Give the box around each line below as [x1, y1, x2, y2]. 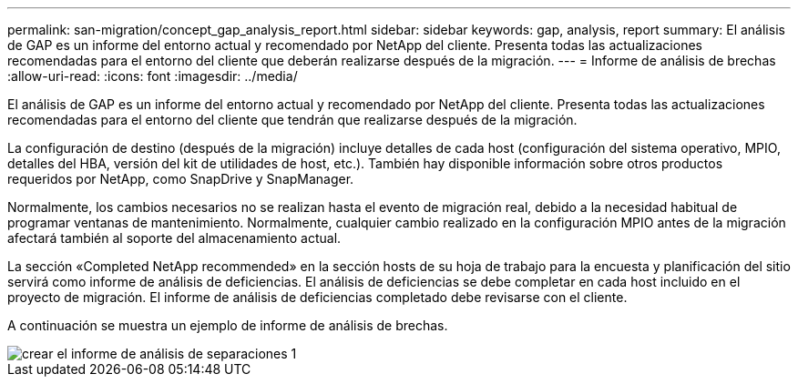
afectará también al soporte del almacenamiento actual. [7, 230, 342, 246]
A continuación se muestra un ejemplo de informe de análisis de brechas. [7, 318, 448, 333]
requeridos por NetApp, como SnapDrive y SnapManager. [7, 171, 354, 187]
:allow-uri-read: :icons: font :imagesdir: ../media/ [7, 68, 298, 84]
